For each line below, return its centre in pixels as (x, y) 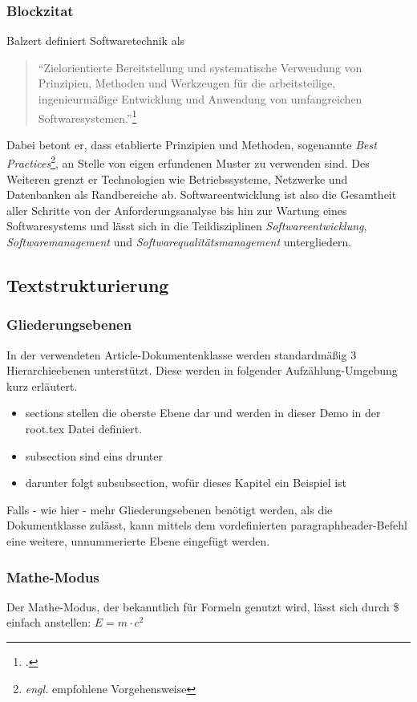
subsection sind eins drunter (94, 455)
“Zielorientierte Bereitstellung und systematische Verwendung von (200, 67)
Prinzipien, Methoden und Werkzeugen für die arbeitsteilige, (187, 83)
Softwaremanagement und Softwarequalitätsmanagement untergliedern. (179, 242)
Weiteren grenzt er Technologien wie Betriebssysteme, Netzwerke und (177, 179)
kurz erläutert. (42, 385)
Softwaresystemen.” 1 (87, 116)
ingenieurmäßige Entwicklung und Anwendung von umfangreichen (200, 99)
